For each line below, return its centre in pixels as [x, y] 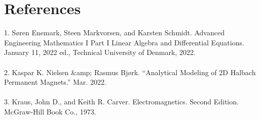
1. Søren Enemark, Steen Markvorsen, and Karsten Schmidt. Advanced [114, 33]
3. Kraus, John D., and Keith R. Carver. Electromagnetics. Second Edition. [121, 102]
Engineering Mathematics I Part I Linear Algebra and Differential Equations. [124, 42]
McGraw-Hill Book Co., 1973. [50, 111]
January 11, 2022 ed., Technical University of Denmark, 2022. [100, 52]
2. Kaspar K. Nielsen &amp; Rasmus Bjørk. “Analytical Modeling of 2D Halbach [130, 72]
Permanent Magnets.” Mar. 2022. [55, 82]
